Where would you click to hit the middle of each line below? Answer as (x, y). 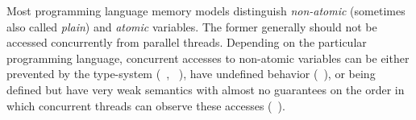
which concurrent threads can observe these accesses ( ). (146, 105)
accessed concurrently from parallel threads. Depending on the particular (187, 42)
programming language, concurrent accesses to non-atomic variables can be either (208, 58)
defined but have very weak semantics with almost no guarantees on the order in (206, 89)
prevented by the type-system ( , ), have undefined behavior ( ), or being (191, 74)
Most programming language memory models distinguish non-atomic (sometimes (206, 10)
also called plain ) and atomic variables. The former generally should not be (192, 26)
